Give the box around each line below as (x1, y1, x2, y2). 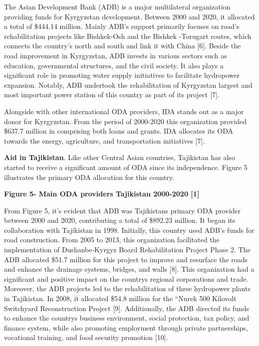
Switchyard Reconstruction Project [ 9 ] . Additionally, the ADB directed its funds (4, 303, 250, 313)
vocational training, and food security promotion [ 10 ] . (4, 332, 168, 343)
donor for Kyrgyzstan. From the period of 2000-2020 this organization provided (4, 116, 247, 126)
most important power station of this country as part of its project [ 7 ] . (4, 89, 220, 100)
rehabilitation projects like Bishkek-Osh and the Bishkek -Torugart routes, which (4, 30, 252, 41)
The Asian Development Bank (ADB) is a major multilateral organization (4, 1, 231, 11)
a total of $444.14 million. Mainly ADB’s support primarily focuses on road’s (4, 21, 240, 31)
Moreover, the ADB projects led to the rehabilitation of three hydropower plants (4, 283, 251, 294)
